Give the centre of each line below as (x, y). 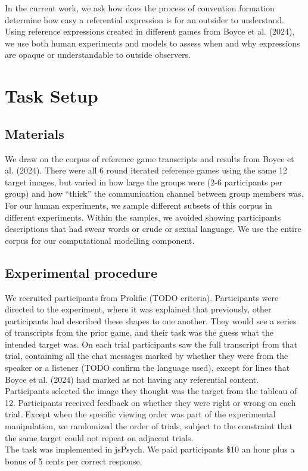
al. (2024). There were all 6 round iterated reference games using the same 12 (146, 170)
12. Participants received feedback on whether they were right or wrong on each (150, 402)
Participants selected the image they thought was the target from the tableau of (151, 391)
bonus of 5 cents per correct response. (74, 461)
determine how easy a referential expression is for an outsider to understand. (144, 19)
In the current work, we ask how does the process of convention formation (140, 8)
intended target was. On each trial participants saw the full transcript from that (151, 344)
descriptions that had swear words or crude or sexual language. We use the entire (153, 229)
